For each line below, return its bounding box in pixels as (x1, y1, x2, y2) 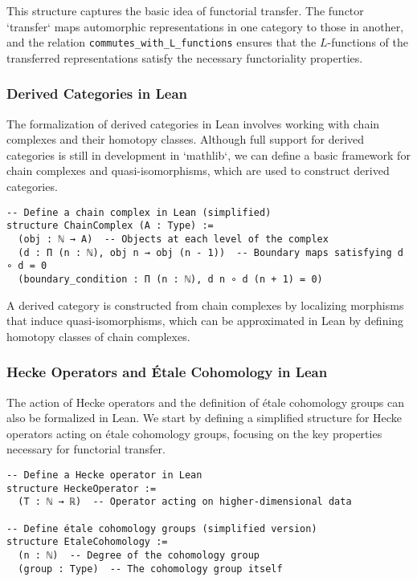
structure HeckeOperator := (6, 482, 157, 494)
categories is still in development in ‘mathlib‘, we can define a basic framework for (6, 146, 411, 163)
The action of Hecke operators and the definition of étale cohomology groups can (6, 393, 404, 410)
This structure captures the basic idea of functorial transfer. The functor (6, 2, 364, 18)
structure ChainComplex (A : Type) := (6, 220, 214, 232)
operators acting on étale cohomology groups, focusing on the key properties (6, 425, 382, 441)
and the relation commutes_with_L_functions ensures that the (6, 34, 317, 51)
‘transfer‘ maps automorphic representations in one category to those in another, (6, 18, 404, 35)
